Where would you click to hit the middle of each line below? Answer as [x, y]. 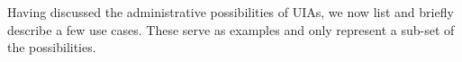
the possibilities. [52, 47]
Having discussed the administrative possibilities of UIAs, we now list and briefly [231, 12]
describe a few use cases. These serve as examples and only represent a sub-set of [231, 29]
